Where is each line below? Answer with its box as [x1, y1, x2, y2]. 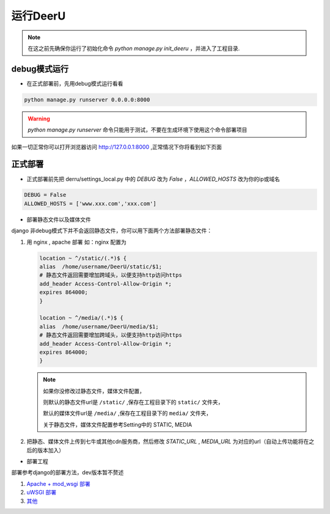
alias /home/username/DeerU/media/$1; [39, 323, 159, 330]
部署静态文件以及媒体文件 [26, 216, 91, 223]
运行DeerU [11, 9, 66, 23]
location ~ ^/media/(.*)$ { [39, 315, 123, 321]
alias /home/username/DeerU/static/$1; [39, 263, 162, 270]
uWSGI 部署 [26, 489, 57, 496]
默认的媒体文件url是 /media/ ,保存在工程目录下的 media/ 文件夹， [43, 409, 212, 417]
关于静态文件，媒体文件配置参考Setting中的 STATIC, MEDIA [43, 420, 193, 428]
